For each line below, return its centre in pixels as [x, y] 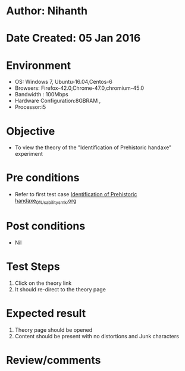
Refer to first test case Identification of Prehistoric [76, 194]
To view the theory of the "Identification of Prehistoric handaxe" [93, 147]
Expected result [46, 314]
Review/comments [54, 360]
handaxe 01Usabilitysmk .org [46, 202]
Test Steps [33, 267]
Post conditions [46, 226]
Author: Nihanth [47, 11]
